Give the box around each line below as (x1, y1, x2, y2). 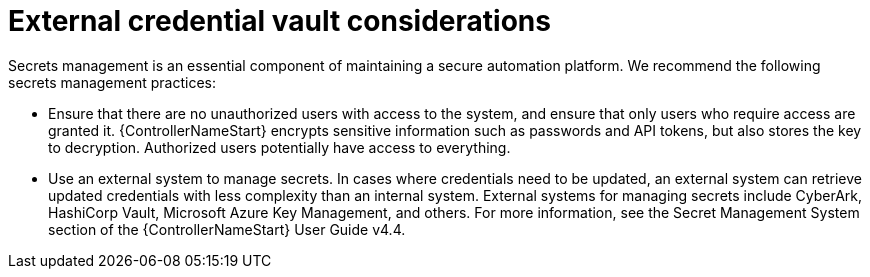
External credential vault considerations (8, 4, 551, 38)
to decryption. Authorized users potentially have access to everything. (48, 138, 511, 156)
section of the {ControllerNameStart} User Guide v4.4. (48, 220, 406, 238)
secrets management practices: (8, 73, 216, 91)
